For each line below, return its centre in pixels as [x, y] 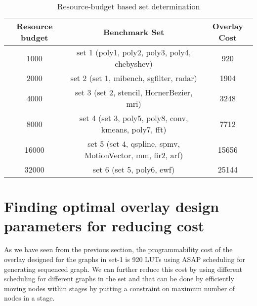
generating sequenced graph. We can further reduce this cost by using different [123, 269]
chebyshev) [134, 64]
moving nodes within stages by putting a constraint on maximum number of [120, 288]
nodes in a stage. [29, 298]
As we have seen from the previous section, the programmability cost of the [118, 249]
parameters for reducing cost [104, 226]
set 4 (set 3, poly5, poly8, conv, [134, 118]
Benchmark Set [134, 32]
